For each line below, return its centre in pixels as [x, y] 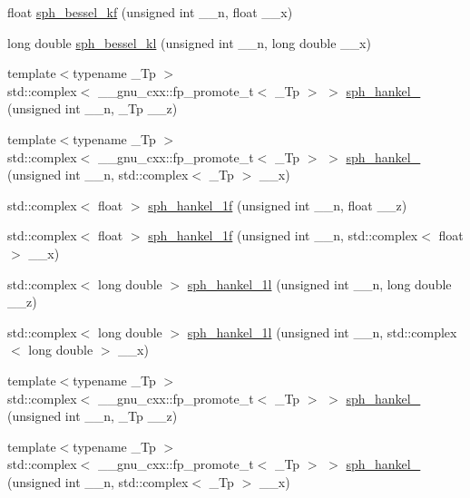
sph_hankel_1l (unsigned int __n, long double [319, 283]
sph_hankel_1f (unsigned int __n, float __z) [278, 205]
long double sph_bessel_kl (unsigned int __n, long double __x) [189, 42]
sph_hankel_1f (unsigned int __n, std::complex [283, 235]
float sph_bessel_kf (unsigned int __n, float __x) [150, 12]
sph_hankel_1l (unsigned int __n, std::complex [322, 332]
